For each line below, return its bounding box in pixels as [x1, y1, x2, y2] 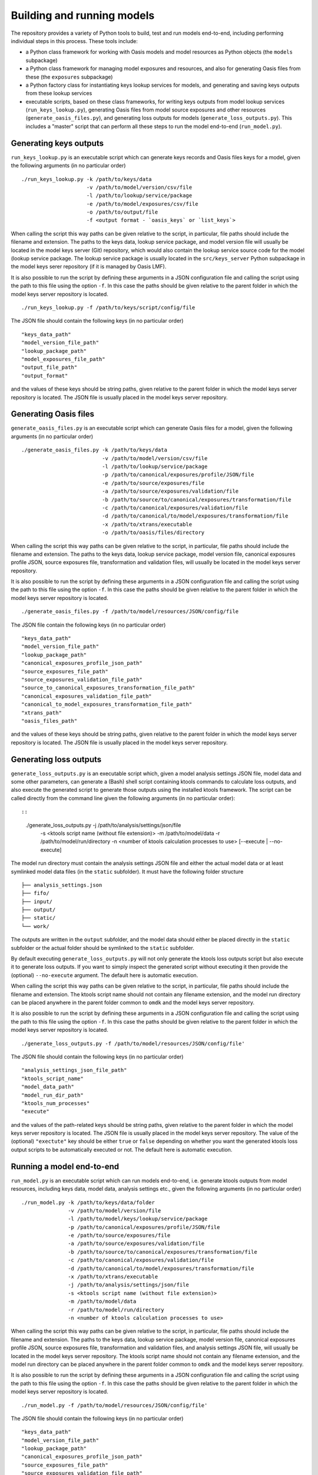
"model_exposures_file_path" [21, 356, 105, 362]
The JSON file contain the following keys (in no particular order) [11, 621, 166, 628]
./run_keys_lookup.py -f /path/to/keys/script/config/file [21, 304, 196, 311]
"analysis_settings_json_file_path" [21, 1067, 127, 1074]
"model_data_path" [21, 1083, 75, 1090]
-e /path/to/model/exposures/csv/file [86, 201, 198, 207]
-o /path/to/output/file [86, 209, 158, 215]
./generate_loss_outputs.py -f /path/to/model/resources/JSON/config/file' [21, 1040, 245, 1047]
